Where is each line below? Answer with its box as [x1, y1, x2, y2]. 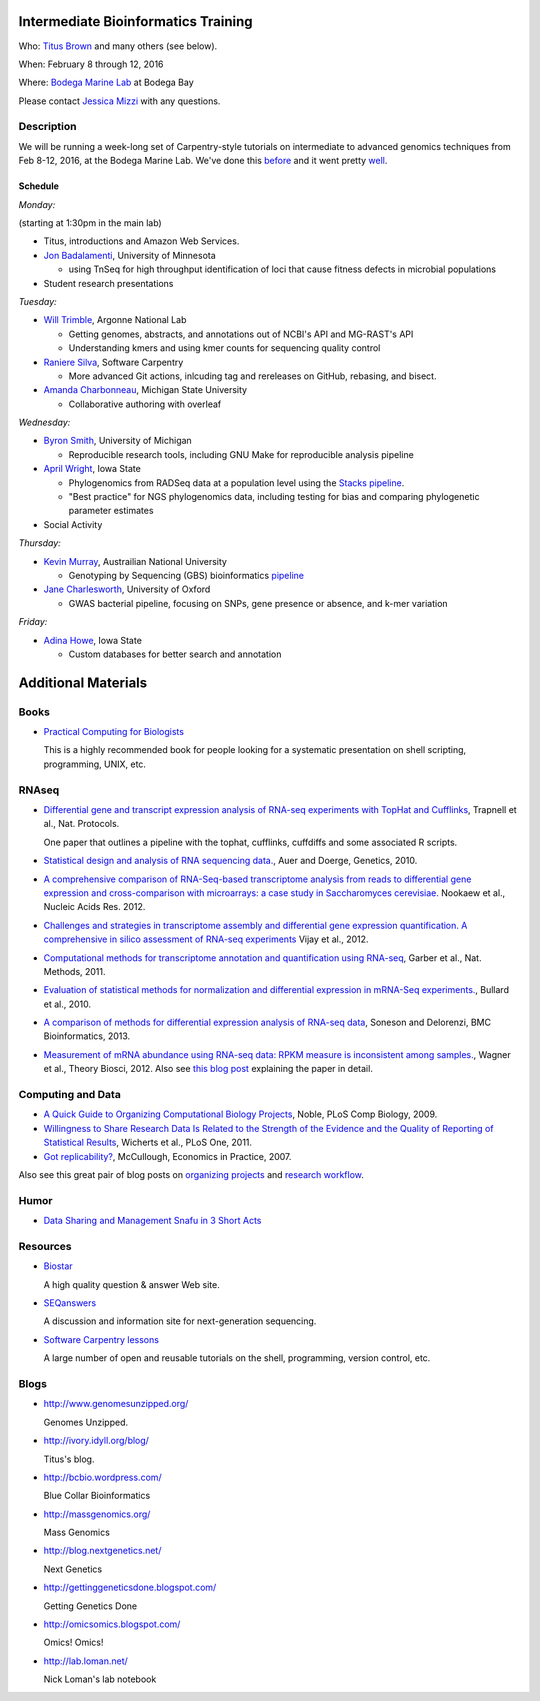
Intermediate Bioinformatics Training [18, 13, 254, 30]
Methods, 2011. [43, 965, 106, 977]
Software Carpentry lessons [43, 1333, 160, 1345]
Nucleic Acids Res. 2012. [43, 901, 146, 913]
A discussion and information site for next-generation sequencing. [43, 1315, 317, 1327]
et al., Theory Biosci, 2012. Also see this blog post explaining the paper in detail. [43, 1063, 374, 1075]
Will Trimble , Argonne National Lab [43, 314, 187, 326]
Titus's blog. [43, 1453, 95, 1465]
